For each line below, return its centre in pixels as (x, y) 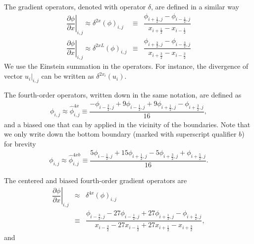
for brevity (20, 143)
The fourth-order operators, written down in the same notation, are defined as (123, 94)
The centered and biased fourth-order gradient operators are (96, 180)
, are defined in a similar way (195, 6)
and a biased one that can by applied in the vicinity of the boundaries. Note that (127, 124)
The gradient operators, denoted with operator (75, 6)
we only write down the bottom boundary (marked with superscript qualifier (120, 134)
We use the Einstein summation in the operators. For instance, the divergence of (126, 66)
